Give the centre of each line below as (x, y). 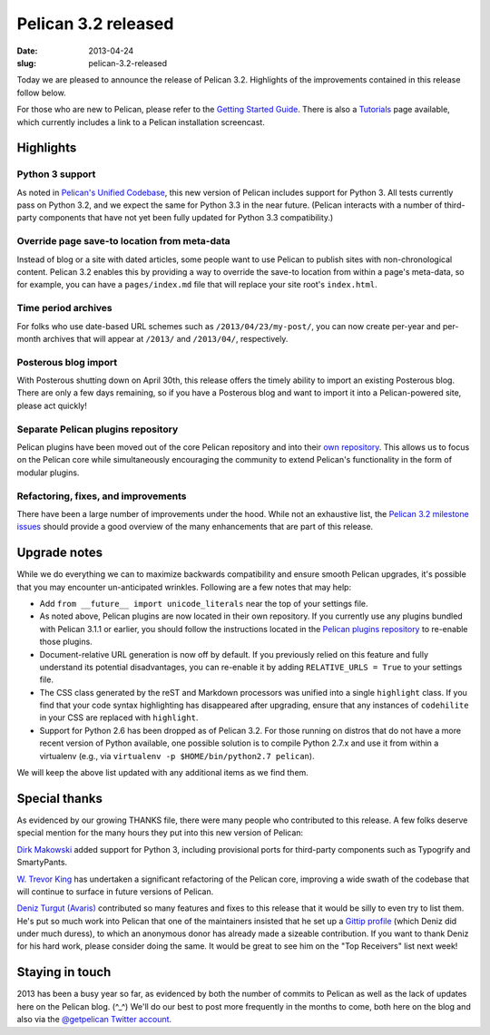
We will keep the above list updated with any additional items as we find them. (162, 773)
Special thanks (60, 798)
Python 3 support (56, 174)
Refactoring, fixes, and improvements (102, 496)
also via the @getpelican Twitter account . (94, 1020)
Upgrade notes (60, 553)
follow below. (42, 93)
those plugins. (66, 642)
